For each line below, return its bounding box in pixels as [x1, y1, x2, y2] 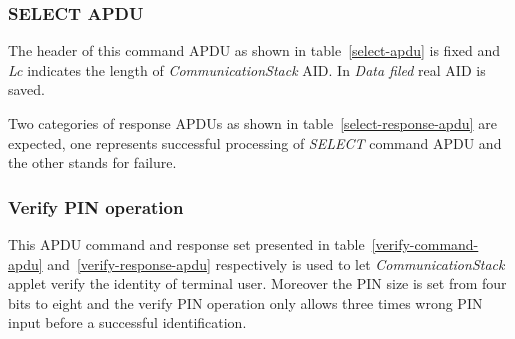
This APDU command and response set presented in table [8, 234, 365, 254]
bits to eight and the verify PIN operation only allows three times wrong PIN [8, 292, 483, 313]
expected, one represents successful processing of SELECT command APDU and [8, 132, 502, 153]
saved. [8, 79, 46, 100]
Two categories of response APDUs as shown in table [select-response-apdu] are [8, 113, 497, 133]
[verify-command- [371, 234, 479, 254]
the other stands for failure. [8, 152, 177, 173]
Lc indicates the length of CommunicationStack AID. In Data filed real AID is [8, 59, 486, 80]
